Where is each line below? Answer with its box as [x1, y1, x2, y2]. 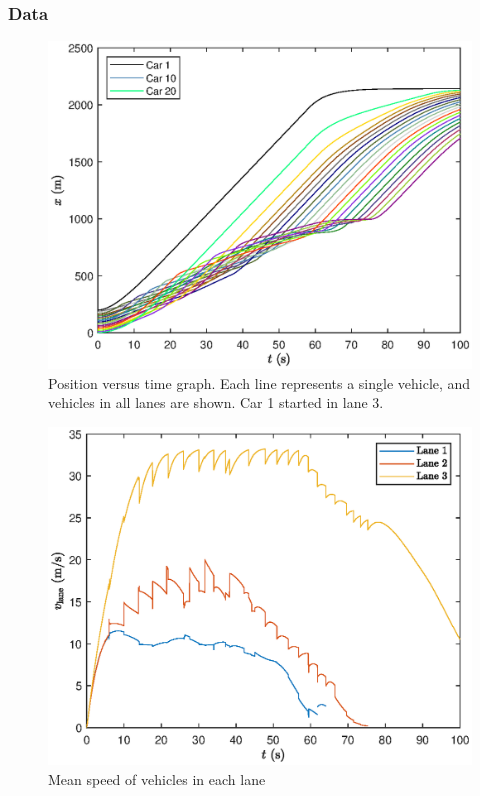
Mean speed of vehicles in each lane [48, 768, 266, 789]
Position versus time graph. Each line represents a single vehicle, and [48, 372, 471, 393]
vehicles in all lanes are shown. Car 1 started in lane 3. [48, 392, 384, 413]
